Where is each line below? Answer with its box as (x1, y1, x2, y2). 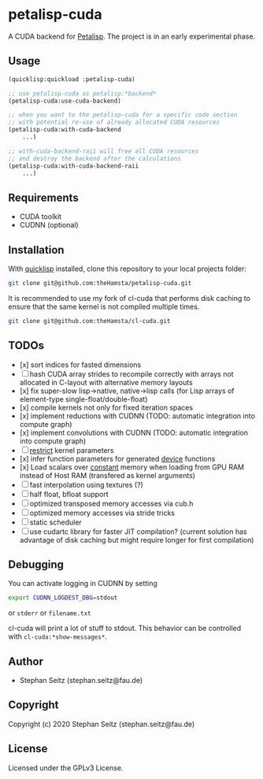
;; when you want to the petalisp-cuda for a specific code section (8, 111, 238, 119)
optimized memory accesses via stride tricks (29, 508, 176, 517)
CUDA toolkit (19, 212, 61, 221)
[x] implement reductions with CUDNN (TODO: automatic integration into (19, 411, 256, 421)
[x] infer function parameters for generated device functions (19, 454, 216, 463)
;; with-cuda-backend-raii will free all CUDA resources (8, 147, 199, 155)
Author (8, 655, 43, 668)
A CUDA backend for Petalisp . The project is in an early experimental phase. (8, 32, 256, 41)
